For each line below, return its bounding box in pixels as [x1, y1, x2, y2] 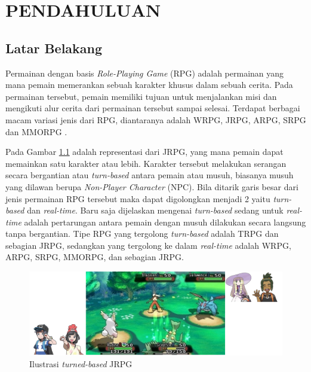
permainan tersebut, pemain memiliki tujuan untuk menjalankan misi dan [5, 90, 277, 102]
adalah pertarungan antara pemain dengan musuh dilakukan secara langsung [24, 215, 306, 228]
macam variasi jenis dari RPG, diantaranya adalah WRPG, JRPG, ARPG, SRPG [5, 113, 306, 126]
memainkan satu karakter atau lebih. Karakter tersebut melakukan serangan [5, 157, 287, 169]
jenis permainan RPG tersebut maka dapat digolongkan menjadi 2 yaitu [5, 192, 270, 205]
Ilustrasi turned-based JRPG [29, 358, 133, 370]
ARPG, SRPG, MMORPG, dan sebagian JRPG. [5, 251, 184, 263]
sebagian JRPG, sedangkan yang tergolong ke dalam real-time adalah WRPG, [5, 239, 291, 251]
